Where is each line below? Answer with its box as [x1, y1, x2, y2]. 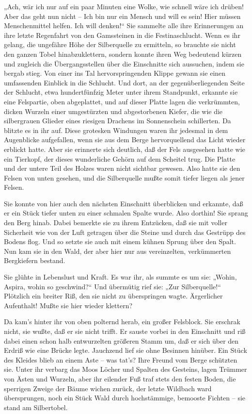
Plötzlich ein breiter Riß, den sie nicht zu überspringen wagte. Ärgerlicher [4, 291, 223, 301]
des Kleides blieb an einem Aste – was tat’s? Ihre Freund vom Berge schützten [4, 354, 237, 364]
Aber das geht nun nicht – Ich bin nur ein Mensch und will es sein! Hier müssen [4, 11, 241, 21]
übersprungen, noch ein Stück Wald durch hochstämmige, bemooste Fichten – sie [4, 393, 246, 403]
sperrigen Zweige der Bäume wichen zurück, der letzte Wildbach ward [4, 383, 212, 393]
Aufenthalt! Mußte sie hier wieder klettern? [4, 300, 133, 310]
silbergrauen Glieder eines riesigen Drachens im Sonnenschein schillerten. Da [4, 116, 231, 126]
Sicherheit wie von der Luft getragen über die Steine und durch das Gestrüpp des [4, 227, 246, 237]
